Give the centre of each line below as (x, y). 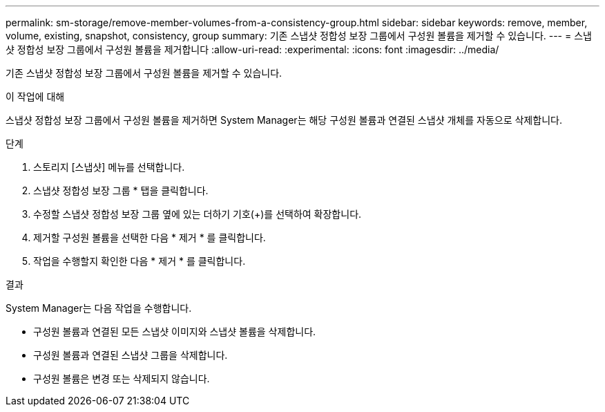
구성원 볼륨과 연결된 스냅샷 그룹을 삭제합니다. (131, 355)
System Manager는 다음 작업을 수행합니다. (99, 308)
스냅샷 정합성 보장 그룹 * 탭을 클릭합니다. (121, 190)
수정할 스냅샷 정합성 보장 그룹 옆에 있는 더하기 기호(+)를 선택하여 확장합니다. (198, 214)
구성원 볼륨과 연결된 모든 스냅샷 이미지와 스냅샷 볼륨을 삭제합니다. (175, 331)
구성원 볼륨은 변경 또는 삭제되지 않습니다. (122, 378)
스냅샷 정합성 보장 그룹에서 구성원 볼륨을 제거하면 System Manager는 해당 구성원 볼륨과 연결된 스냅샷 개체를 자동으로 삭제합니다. (284, 120)
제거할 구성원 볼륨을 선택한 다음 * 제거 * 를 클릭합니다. (150, 237)
